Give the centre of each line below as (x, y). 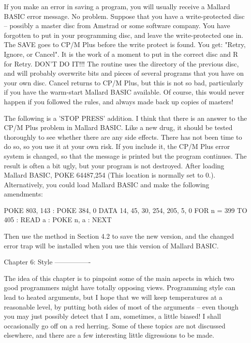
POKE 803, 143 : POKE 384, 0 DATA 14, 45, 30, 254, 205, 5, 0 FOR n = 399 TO (126, 210)
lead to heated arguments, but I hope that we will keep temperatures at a (113, 297)
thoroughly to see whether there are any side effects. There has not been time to (123, 137)
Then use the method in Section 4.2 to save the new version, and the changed (119, 236)
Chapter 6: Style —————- (47, 262)
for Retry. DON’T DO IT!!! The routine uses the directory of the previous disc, (121, 63)
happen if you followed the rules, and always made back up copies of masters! (119, 101)
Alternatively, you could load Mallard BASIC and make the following (107, 184)
